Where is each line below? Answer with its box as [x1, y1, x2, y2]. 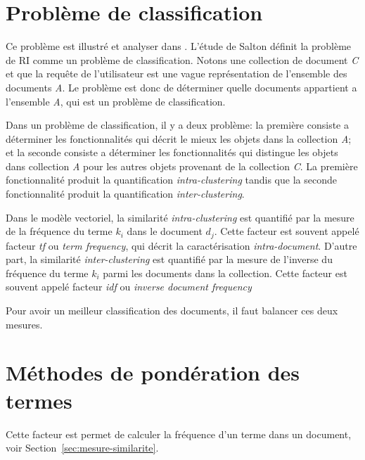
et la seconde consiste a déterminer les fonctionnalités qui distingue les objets [6, 145, 338, 160]
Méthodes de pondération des [6, 358, 300, 387]
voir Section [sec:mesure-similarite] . [6, 440, 159, 455]
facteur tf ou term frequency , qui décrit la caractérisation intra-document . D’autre [6, 238, 357, 253]
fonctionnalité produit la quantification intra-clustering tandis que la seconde [6, 172, 337, 187]
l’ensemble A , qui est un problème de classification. [6, 94, 226, 108]
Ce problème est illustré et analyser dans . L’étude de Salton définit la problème [6, 39, 352, 53]
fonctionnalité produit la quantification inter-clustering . [6, 186, 245, 201]
